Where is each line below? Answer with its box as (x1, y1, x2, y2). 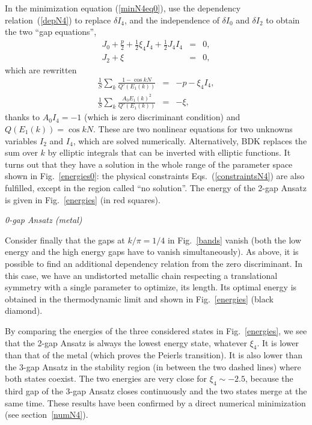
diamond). (5, 304, 43, 317)
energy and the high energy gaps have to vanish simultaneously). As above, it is (5, 245, 299, 258)
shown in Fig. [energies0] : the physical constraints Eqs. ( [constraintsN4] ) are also (5, 170, 305, 182)
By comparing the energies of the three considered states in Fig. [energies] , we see (5, 324, 307, 337)
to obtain (266, 13, 300, 26)
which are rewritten (5, 63, 77, 76)
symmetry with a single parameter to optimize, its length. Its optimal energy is (5, 281, 297, 293)
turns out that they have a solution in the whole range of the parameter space (5, 157, 293, 170)
